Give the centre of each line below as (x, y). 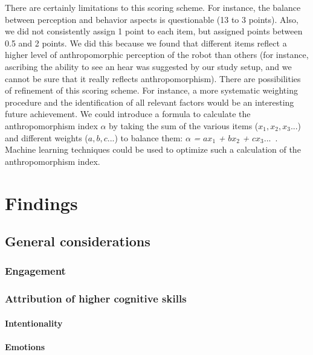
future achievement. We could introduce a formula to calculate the (128, 114)
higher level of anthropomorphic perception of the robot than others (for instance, (157, 55)
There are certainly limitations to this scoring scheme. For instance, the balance (153, 7)
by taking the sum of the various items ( (184, 125)
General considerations (78, 241)
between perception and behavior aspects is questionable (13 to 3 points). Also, (152, 19)
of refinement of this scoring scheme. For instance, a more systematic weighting (151, 90)
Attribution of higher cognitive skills (96, 299)
